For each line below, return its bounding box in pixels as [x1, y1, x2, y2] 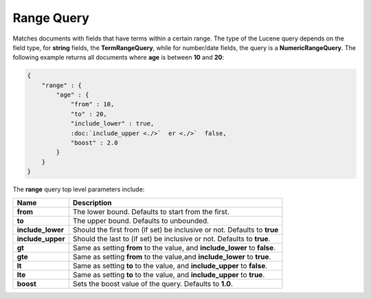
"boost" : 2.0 [70, 139, 118, 147]
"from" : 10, [70, 100, 115, 108]
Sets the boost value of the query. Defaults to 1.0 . [72, 278, 234, 288]
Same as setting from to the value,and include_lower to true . [72, 252, 271, 261]
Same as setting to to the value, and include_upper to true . [72, 270, 265, 279]
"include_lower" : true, [70, 120, 155, 128]
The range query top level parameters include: [12, 185, 145, 193]
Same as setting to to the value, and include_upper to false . [72, 261, 268, 270]
